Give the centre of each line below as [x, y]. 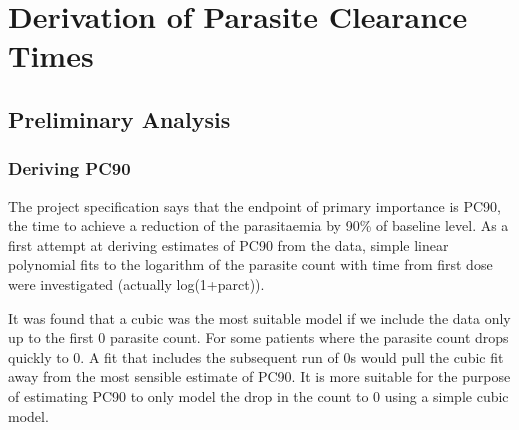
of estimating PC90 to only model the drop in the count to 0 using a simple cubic [258, 395]
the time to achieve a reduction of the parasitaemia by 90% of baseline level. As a [258, 225]
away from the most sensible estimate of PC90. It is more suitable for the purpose [259, 376]
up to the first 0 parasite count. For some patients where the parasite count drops [258, 337]
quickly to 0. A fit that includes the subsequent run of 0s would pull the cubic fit [256, 356]
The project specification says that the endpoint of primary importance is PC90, [255, 205]
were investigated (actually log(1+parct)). [136, 283]
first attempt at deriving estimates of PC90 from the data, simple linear [228, 244]
